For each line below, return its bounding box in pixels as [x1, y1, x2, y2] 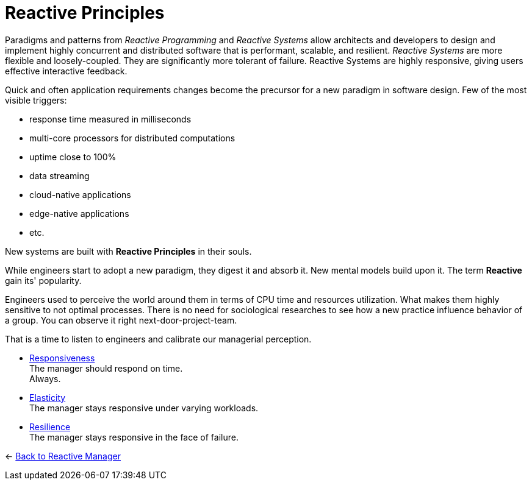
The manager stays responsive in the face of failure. [29, 431, 239, 442]
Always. [29, 373, 61, 384]
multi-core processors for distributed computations [29, 132, 235, 143]
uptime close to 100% [29, 151, 117, 162]
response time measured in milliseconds [29, 113, 192, 124]
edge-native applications [29, 208, 129, 219]
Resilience [29, 421, 71, 432]
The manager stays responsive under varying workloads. [29, 402, 259, 413]
